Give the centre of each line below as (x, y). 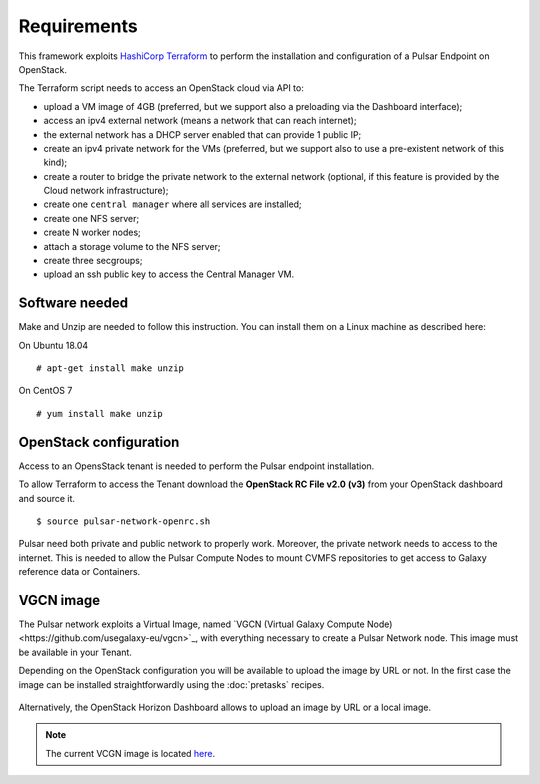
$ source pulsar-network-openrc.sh (123, 521)
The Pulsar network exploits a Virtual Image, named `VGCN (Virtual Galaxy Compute (191, 624)
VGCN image (59, 600)
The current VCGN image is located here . (130, 753)
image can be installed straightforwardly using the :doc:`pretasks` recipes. (171, 684)
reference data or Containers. (79, 572)
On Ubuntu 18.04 (53, 345)
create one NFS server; (91, 218)
